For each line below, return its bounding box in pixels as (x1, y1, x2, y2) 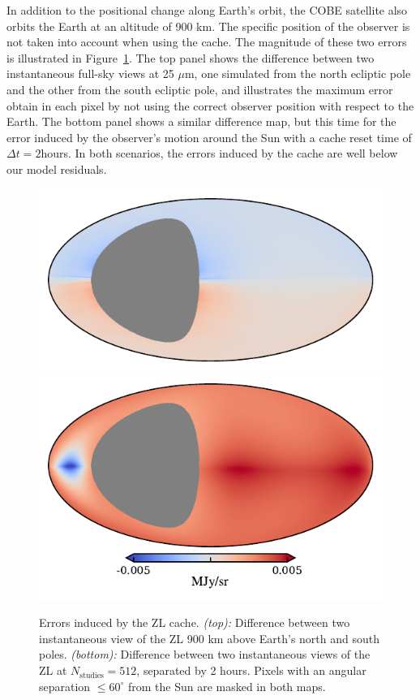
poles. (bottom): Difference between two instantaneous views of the (39, 646, 371, 663)
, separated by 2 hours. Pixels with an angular (136, 662, 366, 679)
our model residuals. (6, 160, 107, 177)
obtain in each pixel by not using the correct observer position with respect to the (6, 97, 414, 114)
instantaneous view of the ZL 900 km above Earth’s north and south (39, 629, 380, 646)
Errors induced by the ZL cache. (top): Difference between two (39, 614, 350, 631)
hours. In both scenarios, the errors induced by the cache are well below (41, 145, 398, 162)
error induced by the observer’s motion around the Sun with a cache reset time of (6, 128, 412, 145)
